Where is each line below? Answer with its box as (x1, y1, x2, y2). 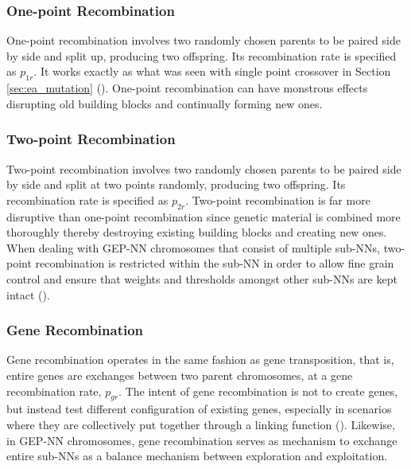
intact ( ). (6, 286, 50, 303)
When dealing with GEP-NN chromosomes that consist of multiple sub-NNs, (6, 239, 380, 256)
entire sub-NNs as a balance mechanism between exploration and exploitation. (6, 448, 388, 464)
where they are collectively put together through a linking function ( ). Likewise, (6, 416, 395, 432)
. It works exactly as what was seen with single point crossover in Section (33, 63, 391, 80)
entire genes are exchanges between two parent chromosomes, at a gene (6, 366, 353, 383)
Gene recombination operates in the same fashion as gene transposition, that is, (6, 351, 394, 368)
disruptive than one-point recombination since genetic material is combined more (6, 208, 401, 225)
